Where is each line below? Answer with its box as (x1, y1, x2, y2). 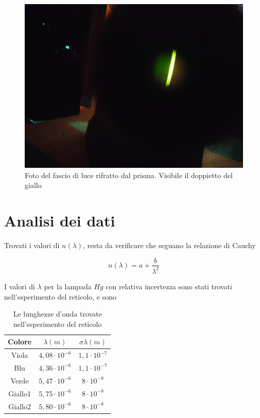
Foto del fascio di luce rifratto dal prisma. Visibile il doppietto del (25, 169, 233, 180)
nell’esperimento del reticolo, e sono (4, 291, 116, 302)
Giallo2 (8, 400, 31, 411)
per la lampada (44, 281, 92, 291)
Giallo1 (8, 388, 31, 398)
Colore (8, 336, 32, 347)
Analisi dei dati (4, 210, 115, 231)
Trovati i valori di (4, 239, 60, 250)
